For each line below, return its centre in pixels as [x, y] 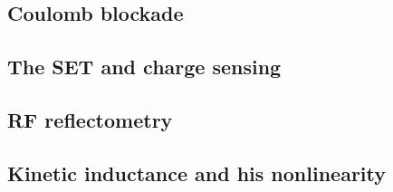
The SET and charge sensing [144, 67]
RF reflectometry [90, 119]
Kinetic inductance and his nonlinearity [197, 173]
